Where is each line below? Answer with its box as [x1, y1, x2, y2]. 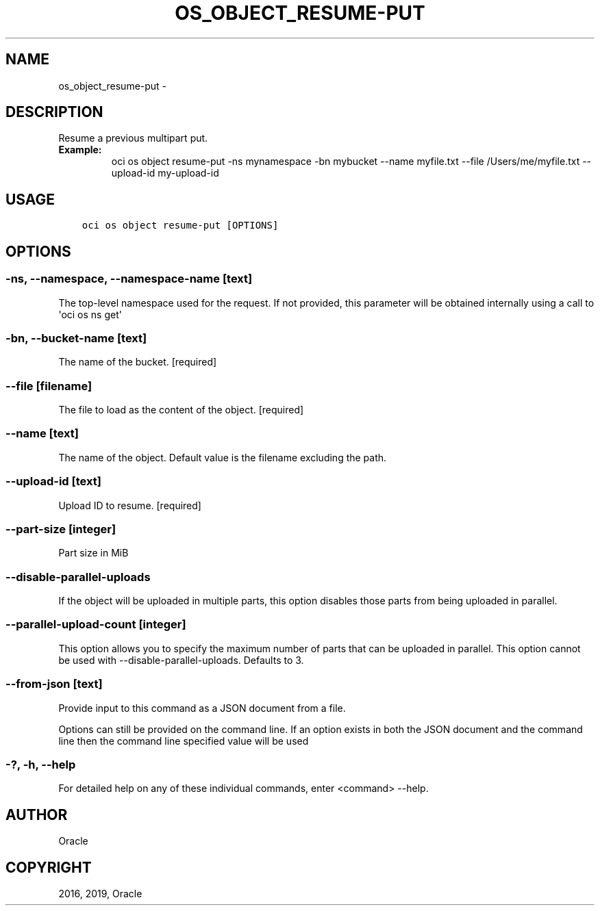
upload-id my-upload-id [111, 167, 219, 179]
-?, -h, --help [5, 757, 76, 771]
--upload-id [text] [5, 474, 101, 489]
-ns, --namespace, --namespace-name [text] [5, 272, 253, 286]
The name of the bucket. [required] [58, 356, 217, 368]
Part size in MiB [58, 547, 129, 559]
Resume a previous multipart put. [58, 132, 208, 144]
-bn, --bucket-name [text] [5, 331, 147, 345]
